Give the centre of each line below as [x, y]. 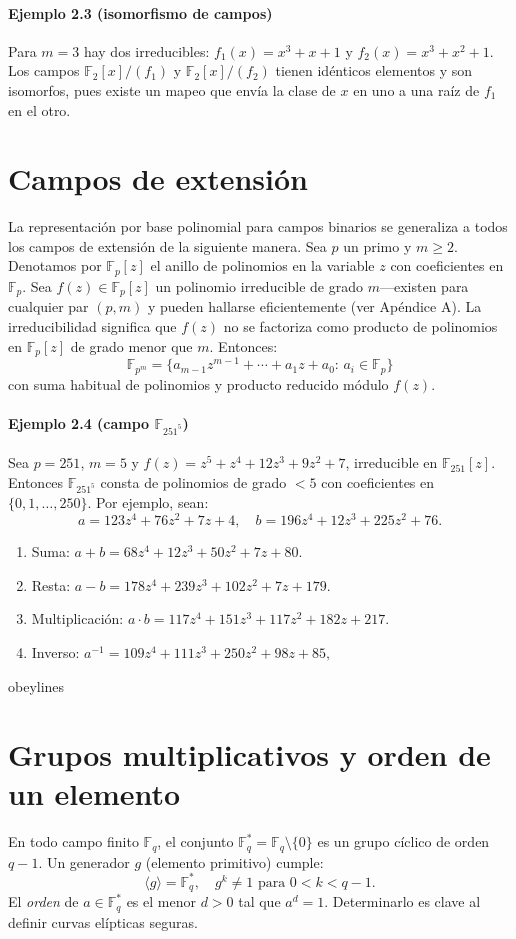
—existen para [424, 285]
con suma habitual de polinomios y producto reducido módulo [198, 383]
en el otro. [39, 109]
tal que [259, 901]
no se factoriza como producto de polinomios [360, 325]
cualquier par [48, 306]
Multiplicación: [77, 618]
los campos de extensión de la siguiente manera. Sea [167, 245]
